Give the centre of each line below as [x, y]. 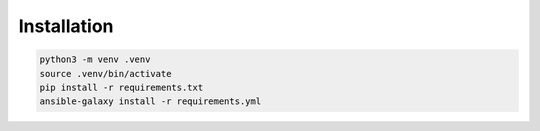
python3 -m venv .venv [95, 59]
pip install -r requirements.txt [121, 87]
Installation [66, 26]
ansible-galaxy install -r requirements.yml [150, 101]
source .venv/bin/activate [105, 73]
